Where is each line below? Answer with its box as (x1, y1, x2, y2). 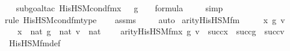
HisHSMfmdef (8, 36, 61, 49)
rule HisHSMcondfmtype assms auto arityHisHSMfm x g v (5, 13, 285, 26)
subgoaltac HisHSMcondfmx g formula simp (16, 2, 223, 14)
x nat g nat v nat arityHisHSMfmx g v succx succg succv (17, 25, 285, 37)
